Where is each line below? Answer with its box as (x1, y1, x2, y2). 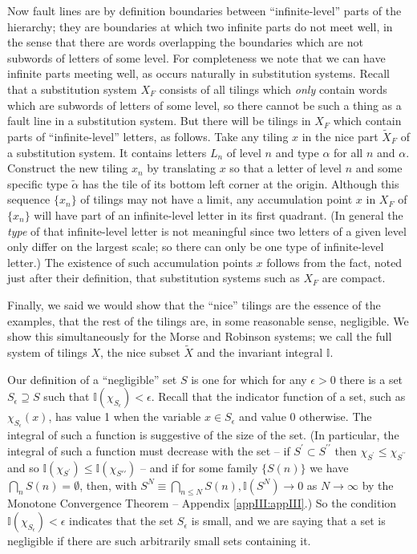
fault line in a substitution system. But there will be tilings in (7, 112, 311, 129)
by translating (147, 160, 216, 176)
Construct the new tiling (7, 160, 128, 176)
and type (275, 144, 319, 160)
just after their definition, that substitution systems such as (7, 269, 300, 286)
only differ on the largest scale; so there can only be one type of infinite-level (7, 238, 384, 255)
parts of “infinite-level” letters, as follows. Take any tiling (7, 127, 289, 144)
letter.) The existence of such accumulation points (7, 253, 253, 270)
